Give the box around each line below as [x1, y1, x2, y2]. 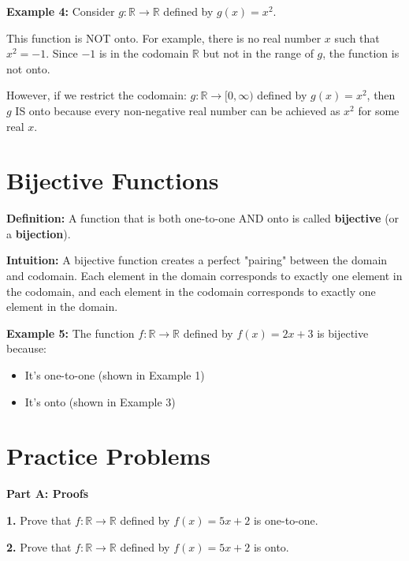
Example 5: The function [6, 324, 135, 341]
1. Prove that [6, 511, 72, 528]
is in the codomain [99, 45, 189, 62]
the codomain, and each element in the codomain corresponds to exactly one [6, 282, 376, 299]
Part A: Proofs [6, 485, 89, 502]
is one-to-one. [253, 511, 318, 528]
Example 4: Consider [6, 3, 115, 19]
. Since [46, 45, 78, 62]
